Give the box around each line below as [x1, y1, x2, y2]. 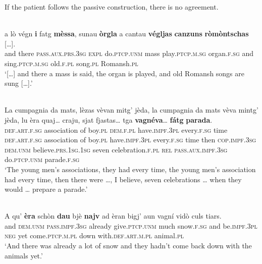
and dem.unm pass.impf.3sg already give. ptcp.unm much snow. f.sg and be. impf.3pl [5, 220, 257, 231]
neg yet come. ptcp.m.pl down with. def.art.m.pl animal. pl [5, 230, 184, 241]
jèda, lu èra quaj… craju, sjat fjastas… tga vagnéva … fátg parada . [5, 114, 213, 125]
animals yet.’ [5, 250, 43, 260]
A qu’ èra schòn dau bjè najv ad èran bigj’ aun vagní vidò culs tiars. [5, 210, 222, 221]
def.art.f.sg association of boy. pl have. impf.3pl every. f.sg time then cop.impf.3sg [5, 134, 256, 145]
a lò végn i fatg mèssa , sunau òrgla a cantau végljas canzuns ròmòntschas [5, 28, 249, 39]
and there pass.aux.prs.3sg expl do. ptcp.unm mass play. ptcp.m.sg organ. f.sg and [5, 48, 253, 59]
